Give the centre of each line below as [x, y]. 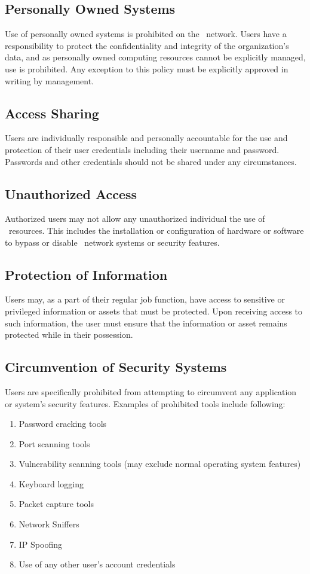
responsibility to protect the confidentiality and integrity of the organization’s [147, 45]
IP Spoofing [40, 544]
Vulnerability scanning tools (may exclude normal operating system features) [160, 464]
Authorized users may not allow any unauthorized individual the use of [135, 219]
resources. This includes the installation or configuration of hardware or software [156, 230]
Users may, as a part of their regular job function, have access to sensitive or [145, 299]
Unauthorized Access [71, 193]
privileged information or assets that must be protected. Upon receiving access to [154, 311]
